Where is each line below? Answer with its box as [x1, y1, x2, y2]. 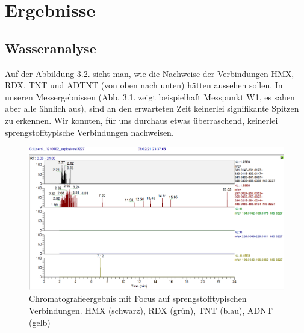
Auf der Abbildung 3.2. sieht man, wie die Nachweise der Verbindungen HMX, [5, 67, 294, 79]
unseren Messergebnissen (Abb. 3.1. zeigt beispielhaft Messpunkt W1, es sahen [5, 90, 295, 103]
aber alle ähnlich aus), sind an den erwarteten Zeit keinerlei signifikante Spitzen [5, 102, 299, 115]
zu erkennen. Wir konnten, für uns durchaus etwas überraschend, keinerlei [5, 114, 278, 126]
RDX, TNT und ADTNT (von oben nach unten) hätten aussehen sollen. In [5, 79, 283, 91]
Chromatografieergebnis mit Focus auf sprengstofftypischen [29, 292, 247, 305]
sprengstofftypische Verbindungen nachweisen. [5, 126, 174, 138]
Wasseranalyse [5, 38, 96, 57]
